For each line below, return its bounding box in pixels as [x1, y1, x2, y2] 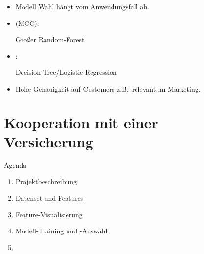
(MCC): [15, 18, 39, 28]
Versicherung [4, 131, 93, 151]
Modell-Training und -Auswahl [15, 226, 108, 236]
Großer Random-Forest [15, 34, 85, 45]
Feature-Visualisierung [15, 209, 83, 219]
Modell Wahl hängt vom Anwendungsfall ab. [15, 1, 149, 11]
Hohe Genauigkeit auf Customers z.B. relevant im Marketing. [15, 83, 201, 93]
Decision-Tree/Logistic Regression [15, 67, 117, 77]
